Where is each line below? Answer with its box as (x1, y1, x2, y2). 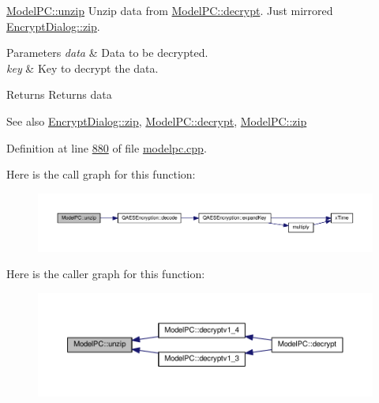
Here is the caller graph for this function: (6, 266, 205, 282)
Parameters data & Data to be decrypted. (6, 44, 208, 61)
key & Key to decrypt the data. (6, 59, 159, 76)
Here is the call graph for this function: (6, 166, 196, 183)
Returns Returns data (6, 86, 112, 103)
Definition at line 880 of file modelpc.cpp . (6, 139, 207, 156)
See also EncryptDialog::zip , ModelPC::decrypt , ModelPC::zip (6, 112, 307, 129)
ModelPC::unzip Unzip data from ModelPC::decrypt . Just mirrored (6, 2, 333, 18)
